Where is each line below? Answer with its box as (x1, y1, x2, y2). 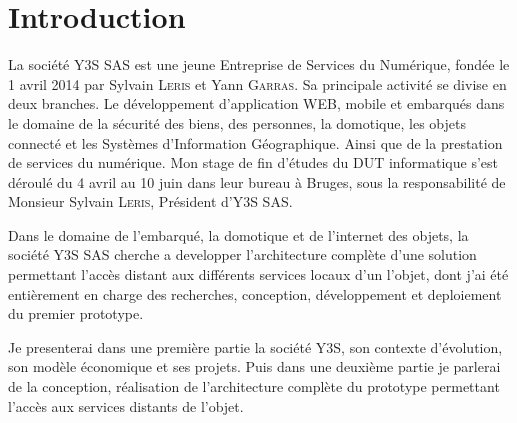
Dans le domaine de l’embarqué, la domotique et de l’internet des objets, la (8, 224, 469, 245)
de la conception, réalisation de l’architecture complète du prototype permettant (8, 376, 500, 397)
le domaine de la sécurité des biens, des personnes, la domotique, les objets (8, 112, 466, 133)
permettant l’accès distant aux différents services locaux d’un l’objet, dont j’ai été (8, 264, 509, 285)
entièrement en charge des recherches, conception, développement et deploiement (8, 283, 502, 304)
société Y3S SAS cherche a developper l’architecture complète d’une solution (8, 244, 477, 265)
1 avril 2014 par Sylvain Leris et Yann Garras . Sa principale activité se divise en (8, 73, 507, 94)
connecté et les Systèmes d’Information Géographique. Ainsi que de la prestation (8, 132, 503, 153)
